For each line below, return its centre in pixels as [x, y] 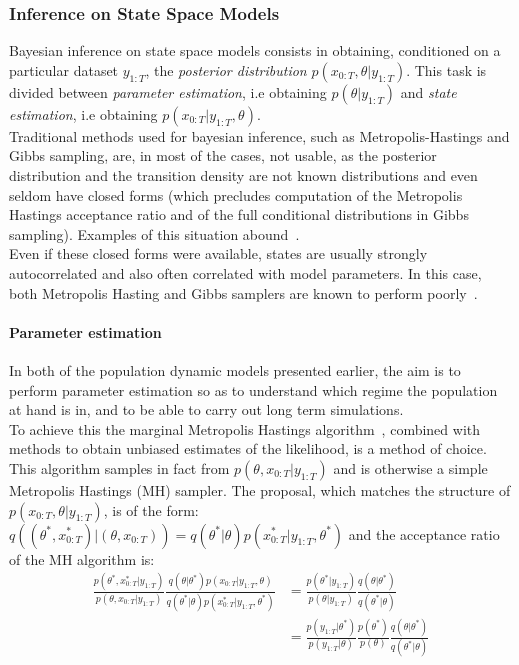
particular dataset [64, 69]
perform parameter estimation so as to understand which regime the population [253, 389]
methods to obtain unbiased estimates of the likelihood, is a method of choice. [248, 448]
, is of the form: [151, 509]
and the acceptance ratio [424, 533]
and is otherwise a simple [410, 467]
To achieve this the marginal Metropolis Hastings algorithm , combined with [245, 428]
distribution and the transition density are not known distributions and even [243, 175]
